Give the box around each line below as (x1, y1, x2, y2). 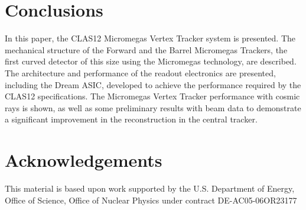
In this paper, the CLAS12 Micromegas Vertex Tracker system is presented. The (5, 32, 295, 44)
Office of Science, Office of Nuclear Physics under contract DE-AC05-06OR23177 (5, 193, 297, 206)
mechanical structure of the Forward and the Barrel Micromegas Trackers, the (5, 43, 288, 56)
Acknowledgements (5, 148, 162, 172)
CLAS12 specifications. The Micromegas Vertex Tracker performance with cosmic (5, 90, 300, 102)
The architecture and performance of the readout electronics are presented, (5, 66, 276, 79)
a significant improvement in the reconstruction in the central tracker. (5, 113, 258, 125)
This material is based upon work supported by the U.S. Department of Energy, (5, 182, 295, 194)
